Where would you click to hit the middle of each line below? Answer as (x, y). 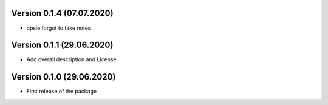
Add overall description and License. (72, 59)
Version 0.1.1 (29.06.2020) (62, 45)
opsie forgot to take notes (59, 28)
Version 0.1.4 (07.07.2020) (62, 13)
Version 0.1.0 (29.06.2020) (63, 77)
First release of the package (62, 92)
